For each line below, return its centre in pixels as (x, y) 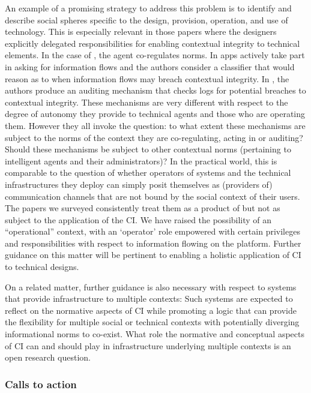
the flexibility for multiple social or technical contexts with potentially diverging (152, 322)
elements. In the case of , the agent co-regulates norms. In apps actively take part (155, 55)
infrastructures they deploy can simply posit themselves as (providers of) (139, 184)
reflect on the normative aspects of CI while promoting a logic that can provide (151, 310)
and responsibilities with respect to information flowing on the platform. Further (153, 243)
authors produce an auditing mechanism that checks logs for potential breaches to (155, 90)
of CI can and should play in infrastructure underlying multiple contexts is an (148, 345)
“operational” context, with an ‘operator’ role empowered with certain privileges (152, 231)
